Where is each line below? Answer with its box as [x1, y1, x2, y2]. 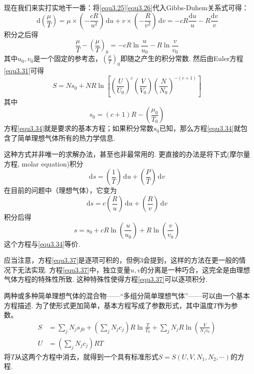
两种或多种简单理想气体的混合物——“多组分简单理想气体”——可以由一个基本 [4, 291, 250, 301]
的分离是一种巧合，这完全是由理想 [140, 264, 250, 274]
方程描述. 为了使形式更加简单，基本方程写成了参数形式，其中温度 [4, 300, 213, 310]
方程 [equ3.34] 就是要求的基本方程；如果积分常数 [4, 123, 154, 133]
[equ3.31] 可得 [4, 65, 44, 76]
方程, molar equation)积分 [4, 158, 84, 168]
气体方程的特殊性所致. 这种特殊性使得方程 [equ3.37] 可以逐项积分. [4, 274, 208, 284]
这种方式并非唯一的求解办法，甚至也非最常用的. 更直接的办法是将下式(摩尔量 [4, 149, 250, 159]
